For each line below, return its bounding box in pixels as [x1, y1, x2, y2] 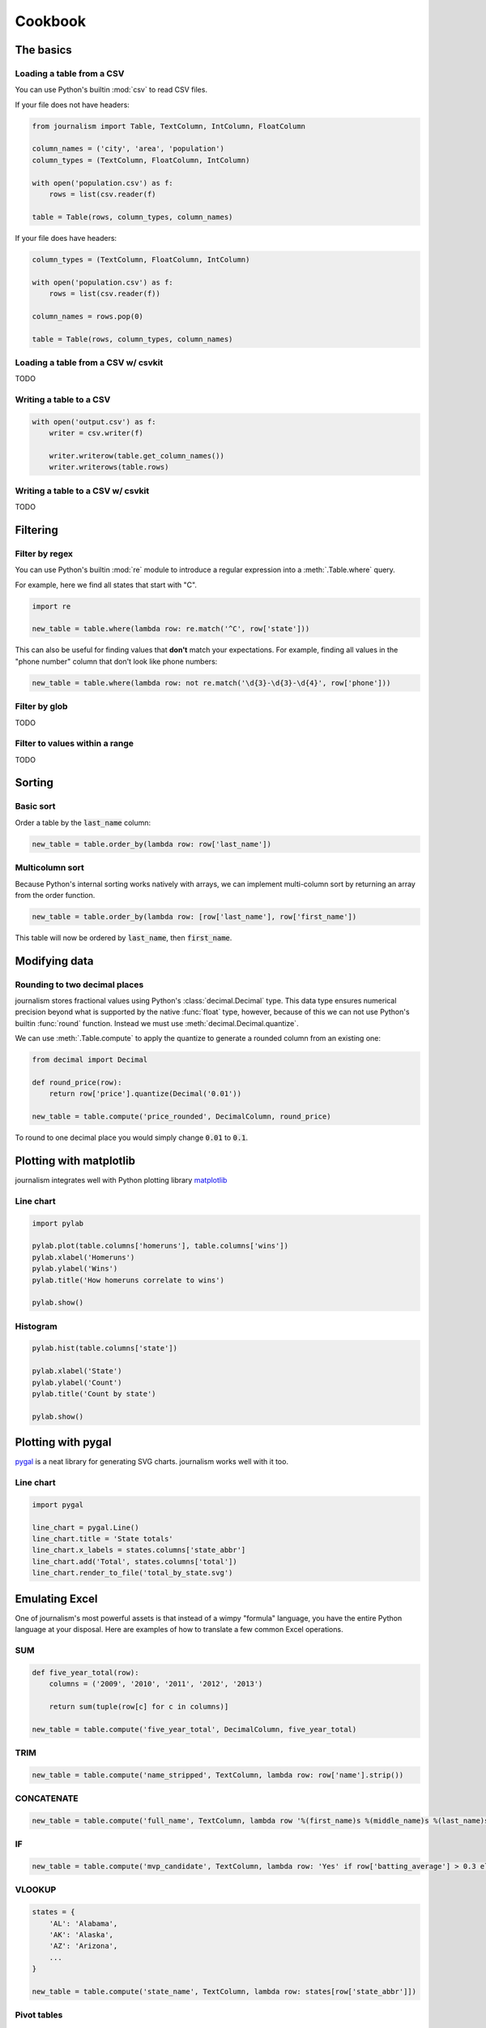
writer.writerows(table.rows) [49, 462, 169, 472]
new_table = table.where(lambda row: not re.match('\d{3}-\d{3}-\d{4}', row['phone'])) [32, 678, 391, 687]
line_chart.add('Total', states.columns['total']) [32, 1557, 238, 1566]
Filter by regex [15, 548, 73, 559]
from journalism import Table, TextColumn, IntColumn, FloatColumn [32, 122, 306, 131]
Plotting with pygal [15, 1436, 112, 1450]
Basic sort [15, 801, 56, 812]
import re [32, 601, 71, 611]
